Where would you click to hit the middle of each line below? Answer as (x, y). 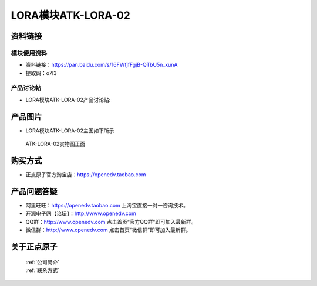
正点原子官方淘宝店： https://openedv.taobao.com (86, 175)
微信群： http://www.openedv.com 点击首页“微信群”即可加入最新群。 (108, 230)
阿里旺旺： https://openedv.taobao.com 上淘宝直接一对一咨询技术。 (107, 205)
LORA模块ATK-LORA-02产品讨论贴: (68, 100)
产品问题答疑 (34, 191)
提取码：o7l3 (41, 73)
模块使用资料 (29, 53)
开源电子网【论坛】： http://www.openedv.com (81, 213)
